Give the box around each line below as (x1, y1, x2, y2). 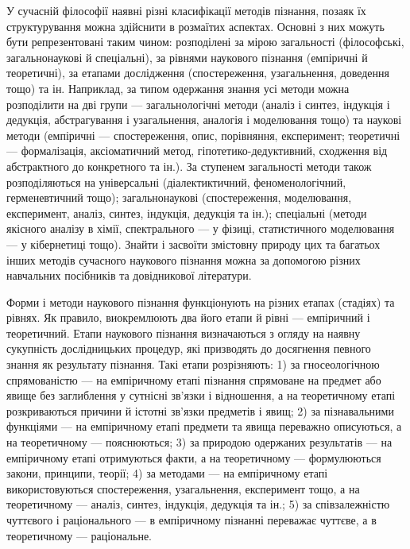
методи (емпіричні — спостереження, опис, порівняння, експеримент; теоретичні (6, 126, 400, 143)
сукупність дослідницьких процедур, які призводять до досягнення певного (6, 340, 371, 357)
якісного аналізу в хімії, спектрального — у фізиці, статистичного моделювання (6, 220, 395, 237)
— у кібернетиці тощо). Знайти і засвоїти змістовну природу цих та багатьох (6, 235, 381, 252)
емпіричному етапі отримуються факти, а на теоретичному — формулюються (6, 449, 381, 466)
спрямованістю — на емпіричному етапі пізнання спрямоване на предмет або (6, 371, 381, 388)
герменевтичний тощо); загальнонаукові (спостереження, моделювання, (6, 189, 352, 206)
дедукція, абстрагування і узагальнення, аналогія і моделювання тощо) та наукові (6, 111, 402, 128)
